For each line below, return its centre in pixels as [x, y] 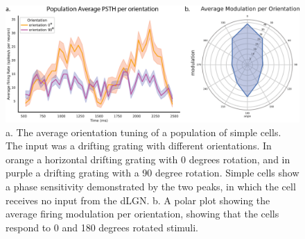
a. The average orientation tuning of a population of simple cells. [143, 132]
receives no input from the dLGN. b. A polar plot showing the [138, 200]
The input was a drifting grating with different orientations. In [139, 146]
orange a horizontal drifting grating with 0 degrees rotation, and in [148, 159]
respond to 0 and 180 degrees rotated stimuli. [102, 227]
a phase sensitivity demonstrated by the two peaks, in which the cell [151, 187]
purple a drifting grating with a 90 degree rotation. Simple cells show [152, 173]
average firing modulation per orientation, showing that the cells [142, 214]
